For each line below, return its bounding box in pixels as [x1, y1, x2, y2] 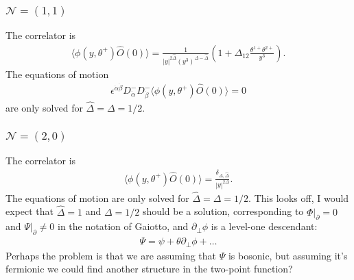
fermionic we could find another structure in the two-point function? [5, 262, 293, 276]
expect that [5, 204, 54, 218]
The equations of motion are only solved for [5, 190, 189, 205]
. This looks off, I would [248, 190, 349, 205]
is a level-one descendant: [211, 219, 318, 233]
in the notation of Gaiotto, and [58, 219, 189, 233]
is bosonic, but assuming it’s [228, 248, 348, 262]
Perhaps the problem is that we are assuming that [5, 248, 217, 262]
